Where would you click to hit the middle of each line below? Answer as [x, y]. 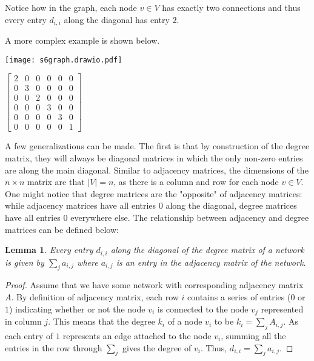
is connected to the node [203, 309]
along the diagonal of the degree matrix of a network [207, 250]
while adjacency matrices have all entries [81, 205]
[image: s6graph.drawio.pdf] [64, 60]
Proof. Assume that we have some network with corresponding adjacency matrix [154, 285]
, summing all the [253, 335]
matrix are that [56, 182]
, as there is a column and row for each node [196, 182]
